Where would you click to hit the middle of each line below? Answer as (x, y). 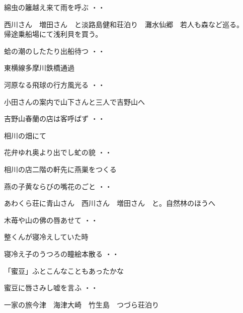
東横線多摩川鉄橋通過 (39, 68)
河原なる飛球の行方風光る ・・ (55, 84)
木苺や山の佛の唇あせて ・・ (51, 220)
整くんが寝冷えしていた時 (46, 237)
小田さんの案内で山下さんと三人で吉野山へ (74, 101)
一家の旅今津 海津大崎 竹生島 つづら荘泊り (82, 304)
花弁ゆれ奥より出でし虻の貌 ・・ (58, 152)
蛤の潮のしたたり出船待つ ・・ (55, 51)
